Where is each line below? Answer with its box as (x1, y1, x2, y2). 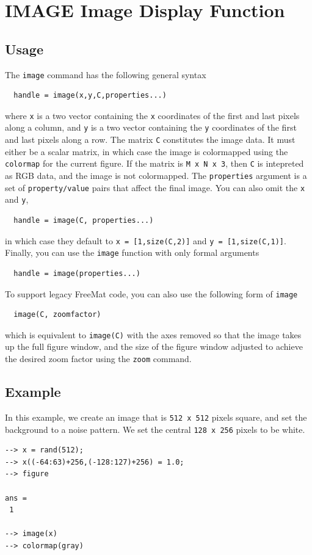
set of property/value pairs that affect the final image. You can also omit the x (5, 181, 305, 194)
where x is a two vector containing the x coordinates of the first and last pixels (5, 109, 300, 122)
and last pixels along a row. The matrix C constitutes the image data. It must (5, 133, 296, 146)
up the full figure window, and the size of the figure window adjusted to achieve (5, 340, 303, 353)
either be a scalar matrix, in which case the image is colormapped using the (5, 145, 288, 158)
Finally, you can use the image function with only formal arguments (5, 246, 259, 259)
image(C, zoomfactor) (13, 310, 101, 319)
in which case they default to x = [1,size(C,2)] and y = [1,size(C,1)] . (5, 234, 286, 247)
